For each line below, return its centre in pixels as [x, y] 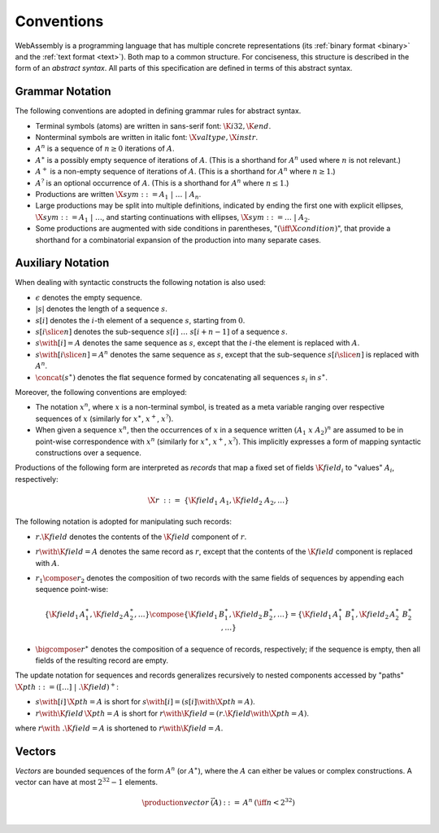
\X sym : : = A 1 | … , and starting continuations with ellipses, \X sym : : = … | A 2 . [173, 218]
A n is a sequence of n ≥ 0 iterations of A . [105, 148]
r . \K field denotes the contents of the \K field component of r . [141, 537]
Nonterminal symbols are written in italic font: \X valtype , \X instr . [147, 138]
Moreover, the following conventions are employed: [101, 392]
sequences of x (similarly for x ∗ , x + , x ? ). [104, 418]
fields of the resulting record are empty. [102, 660]
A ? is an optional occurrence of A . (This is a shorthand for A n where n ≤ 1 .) [162, 182]
